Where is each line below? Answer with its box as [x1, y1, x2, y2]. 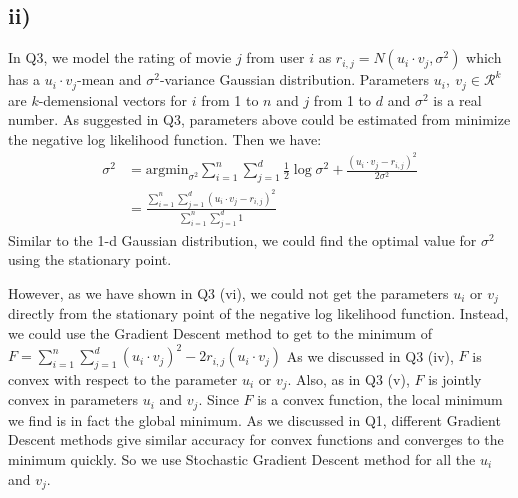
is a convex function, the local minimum [257, 389, 503, 410]
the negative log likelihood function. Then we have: [8, 128, 322, 149]
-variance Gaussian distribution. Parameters [159, 69, 430, 90]
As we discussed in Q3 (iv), [286, 345, 454, 366]
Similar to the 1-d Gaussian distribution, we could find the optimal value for [8, 229, 477, 250]
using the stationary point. [8, 249, 172, 270]
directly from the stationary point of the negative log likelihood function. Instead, [8, 303, 509, 324]
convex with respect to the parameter [8, 368, 238, 389]
